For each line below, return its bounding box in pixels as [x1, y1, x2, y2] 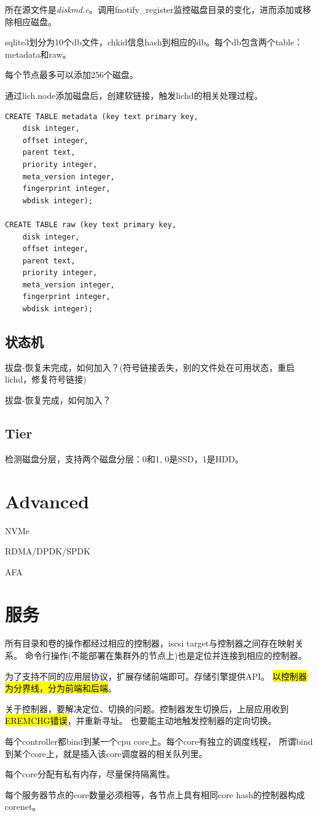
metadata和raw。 [5, 47, 71, 60]
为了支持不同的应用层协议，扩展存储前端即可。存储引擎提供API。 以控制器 [5, 669, 307, 682]
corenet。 [5, 800, 41, 813]
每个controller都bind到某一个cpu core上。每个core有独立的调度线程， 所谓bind [5, 735, 313, 748]
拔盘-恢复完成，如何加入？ [5, 394, 111, 406]
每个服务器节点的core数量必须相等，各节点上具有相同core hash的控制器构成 [5, 788, 305, 801]
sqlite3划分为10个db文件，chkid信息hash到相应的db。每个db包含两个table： [5, 36, 303, 49]
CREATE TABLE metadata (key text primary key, [5, 112, 198, 121]
